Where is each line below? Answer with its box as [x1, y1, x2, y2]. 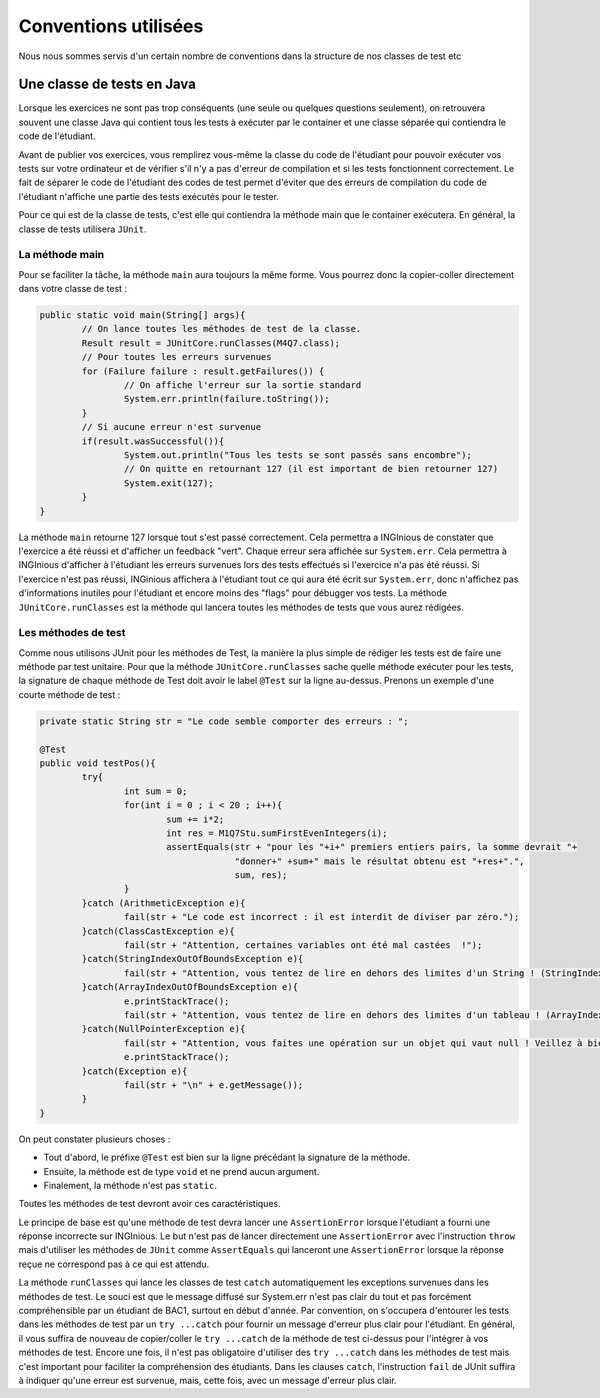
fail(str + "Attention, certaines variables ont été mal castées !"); [123, 940, 483, 951]
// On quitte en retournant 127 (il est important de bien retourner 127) [123, 463, 499, 475]
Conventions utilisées [18, 15, 204, 37]
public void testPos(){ [39, 757, 157, 769]
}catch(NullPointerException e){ [81, 1023, 246, 1035]
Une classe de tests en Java [18, 76, 197, 93]
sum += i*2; [165, 813, 225, 825]
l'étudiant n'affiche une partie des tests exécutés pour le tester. [18, 190, 280, 202]
